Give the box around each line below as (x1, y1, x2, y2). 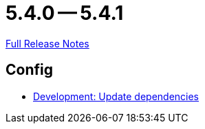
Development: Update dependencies (33, 90, 199, 102)
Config (6, 61, 53, 79)
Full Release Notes (6, 37, 89, 49)
